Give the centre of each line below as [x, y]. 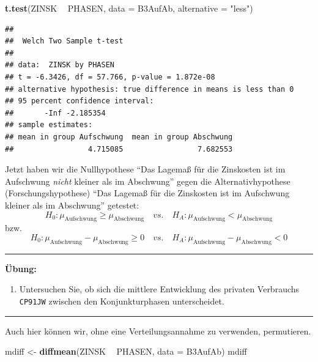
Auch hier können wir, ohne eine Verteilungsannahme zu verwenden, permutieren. [158, 331]
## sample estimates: [49, 125]
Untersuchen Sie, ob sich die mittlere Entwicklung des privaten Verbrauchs [159, 289]
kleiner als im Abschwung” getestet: [72, 205]
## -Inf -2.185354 [55, 113]
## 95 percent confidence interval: [79, 101]
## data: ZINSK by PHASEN [60, 65]
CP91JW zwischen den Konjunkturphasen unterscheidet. [122, 301]
